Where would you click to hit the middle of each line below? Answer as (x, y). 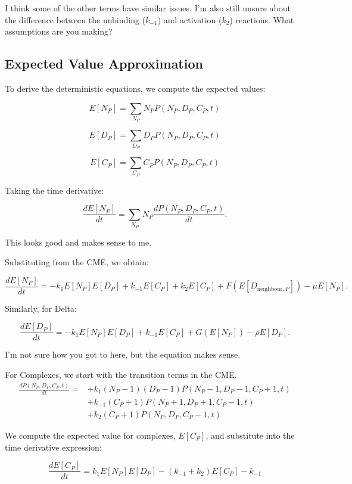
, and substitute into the (250, 435)
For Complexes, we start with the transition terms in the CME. (121, 375)
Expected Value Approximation (104, 63)
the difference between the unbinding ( (75, 19)
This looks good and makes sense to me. (78, 242)
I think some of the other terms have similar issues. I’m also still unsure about (148, 8)
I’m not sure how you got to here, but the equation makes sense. (123, 354)
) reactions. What (262, 19)
